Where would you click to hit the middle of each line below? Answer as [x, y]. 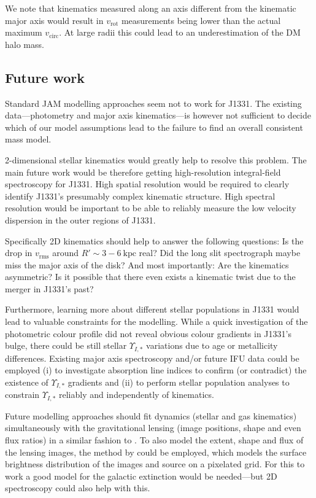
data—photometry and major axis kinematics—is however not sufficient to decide [158, 115]
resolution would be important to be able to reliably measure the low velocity [151, 208]
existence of [27, 382]
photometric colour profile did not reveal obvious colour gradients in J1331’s [148, 333]
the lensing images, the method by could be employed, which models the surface [156, 452]
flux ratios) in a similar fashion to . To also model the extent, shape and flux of [154, 440]
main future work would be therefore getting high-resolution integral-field [143, 172]
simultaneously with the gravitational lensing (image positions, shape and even [153, 428]
